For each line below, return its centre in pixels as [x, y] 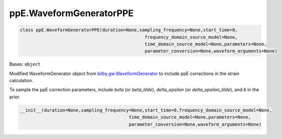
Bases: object [25, 64]
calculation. [21, 81]
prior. [15, 97]
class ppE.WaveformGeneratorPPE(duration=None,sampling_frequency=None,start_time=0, [129, 30]
